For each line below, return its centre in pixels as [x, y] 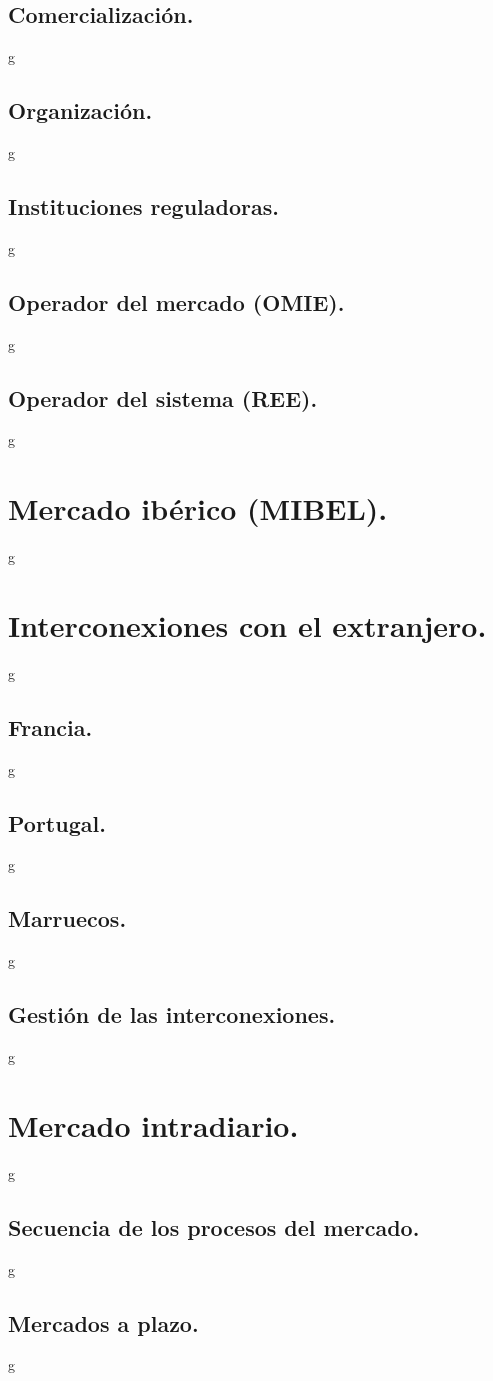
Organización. [80, 110]
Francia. [50, 726]
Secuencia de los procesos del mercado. [214, 1226]
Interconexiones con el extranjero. [247, 624]
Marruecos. [67, 918]
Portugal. [57, 822]
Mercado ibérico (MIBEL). [198, 508]
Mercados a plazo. [103, 1322]
